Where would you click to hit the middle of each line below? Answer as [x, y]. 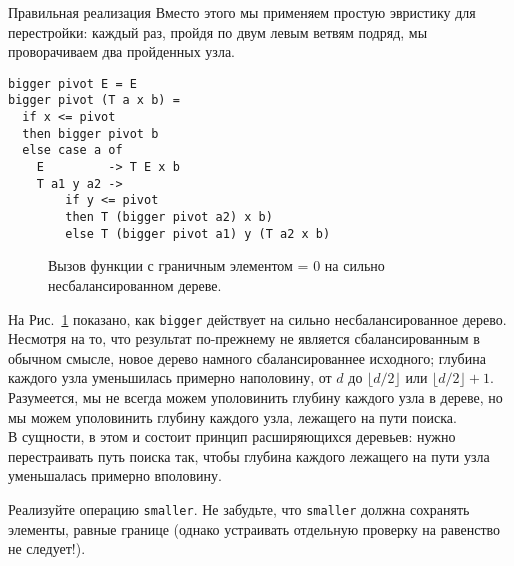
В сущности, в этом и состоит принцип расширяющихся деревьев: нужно [232, 436]
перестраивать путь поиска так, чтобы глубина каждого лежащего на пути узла [249, 455]
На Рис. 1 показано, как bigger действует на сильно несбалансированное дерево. [257, 318]
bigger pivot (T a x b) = [94, 100]
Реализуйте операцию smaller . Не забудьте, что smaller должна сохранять [239, 508]
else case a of [72, 150]
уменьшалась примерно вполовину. [115, 475]
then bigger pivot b [90, 133]
